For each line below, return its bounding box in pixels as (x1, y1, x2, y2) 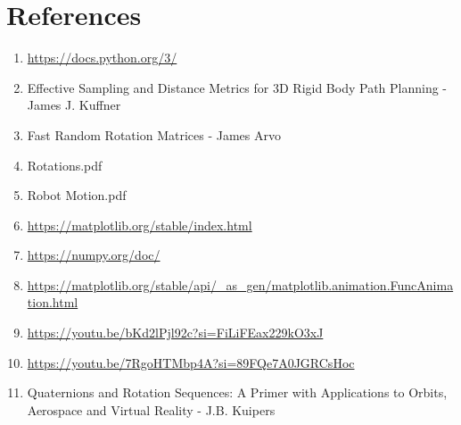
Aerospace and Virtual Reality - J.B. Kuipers (27, 400, 276, 419)
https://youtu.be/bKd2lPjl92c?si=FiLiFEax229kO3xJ (27, 323, 324, 342)
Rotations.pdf (27, 155, 103, 174)
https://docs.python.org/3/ (27, 48, 177, 67)
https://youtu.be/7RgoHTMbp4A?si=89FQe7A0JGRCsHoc (27, 353, 355, 371)
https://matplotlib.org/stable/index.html (27, 215, 252, 234)
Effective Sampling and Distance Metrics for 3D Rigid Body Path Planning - (27, 78, 448, 96)
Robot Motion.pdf (27, 186, 127, 204)
